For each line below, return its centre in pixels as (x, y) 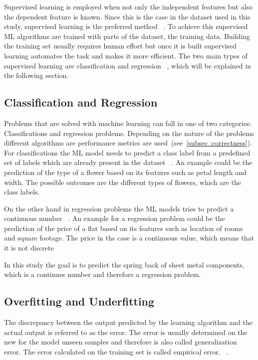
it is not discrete (29, 248)
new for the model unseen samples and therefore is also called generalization (121, 342)
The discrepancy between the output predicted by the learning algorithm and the (129, 322)
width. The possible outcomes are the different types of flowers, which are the (123, 182)
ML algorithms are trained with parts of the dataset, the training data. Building (127, 36)
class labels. (22, 192)
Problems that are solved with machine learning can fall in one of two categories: (128, 123)
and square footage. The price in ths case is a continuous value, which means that (129, 238)
